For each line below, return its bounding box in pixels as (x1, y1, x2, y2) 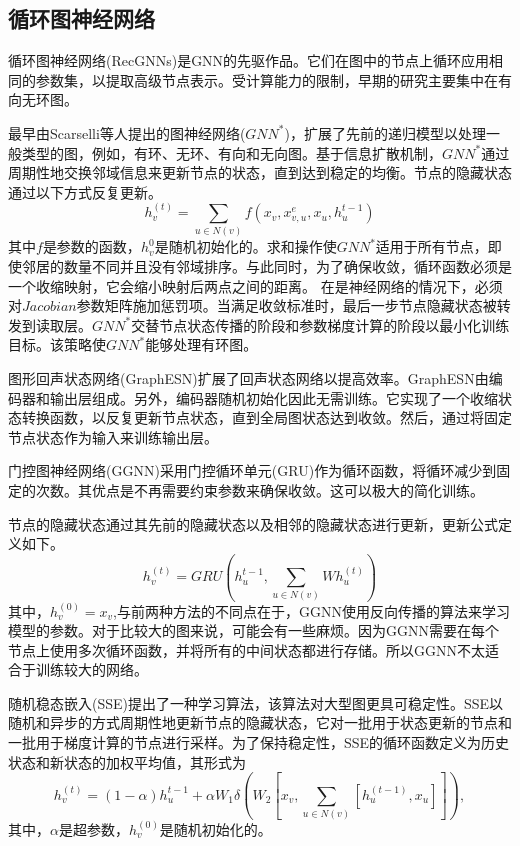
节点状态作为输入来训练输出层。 (8, 426, 218, 447)
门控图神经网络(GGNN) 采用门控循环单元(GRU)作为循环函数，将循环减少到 (8, 460, 497, 481)
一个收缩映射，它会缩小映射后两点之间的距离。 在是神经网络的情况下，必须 (8, 275, 503, 296)
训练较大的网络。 (35, 659, 148, 680)
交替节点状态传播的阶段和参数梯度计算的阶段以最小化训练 (131, 314, 510, 335)
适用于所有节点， (375, 236, 488, 257)
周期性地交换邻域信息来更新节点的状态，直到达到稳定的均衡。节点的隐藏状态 (8, 162, 512, 183)
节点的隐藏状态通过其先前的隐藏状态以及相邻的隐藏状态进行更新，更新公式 (8, 513, 498, 534)
